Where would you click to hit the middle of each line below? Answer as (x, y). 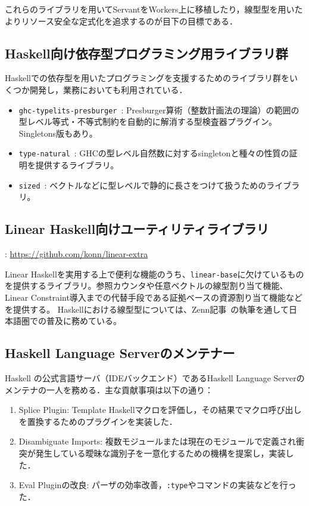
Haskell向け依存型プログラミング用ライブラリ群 (146, 53)
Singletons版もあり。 (58, 133)
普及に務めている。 (84, 321)
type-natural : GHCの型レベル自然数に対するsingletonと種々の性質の (154, 153)
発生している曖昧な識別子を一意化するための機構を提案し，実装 (160, 453)
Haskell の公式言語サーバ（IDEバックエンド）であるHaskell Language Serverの (155, 377)
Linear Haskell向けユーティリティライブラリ (137, 229)
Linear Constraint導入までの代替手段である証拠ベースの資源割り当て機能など (154, 297)
